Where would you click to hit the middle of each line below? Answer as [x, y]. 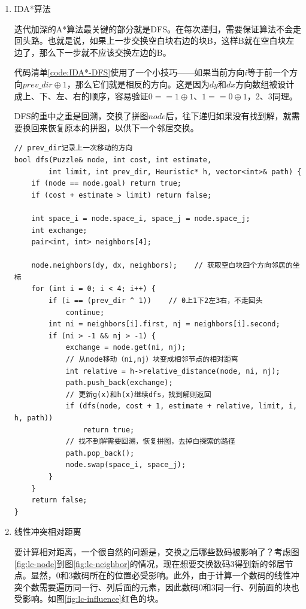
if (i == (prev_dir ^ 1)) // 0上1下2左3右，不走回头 [156, 301]
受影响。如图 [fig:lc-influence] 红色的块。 [89, 599]
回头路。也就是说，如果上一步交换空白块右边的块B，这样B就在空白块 [150, 40]
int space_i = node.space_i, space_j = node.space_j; [141, 218]
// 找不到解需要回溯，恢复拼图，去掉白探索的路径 [150, 442]
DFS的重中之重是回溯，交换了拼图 [81, 116]
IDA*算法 [32, 8]
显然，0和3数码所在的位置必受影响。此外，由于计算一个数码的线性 [161, 575]
